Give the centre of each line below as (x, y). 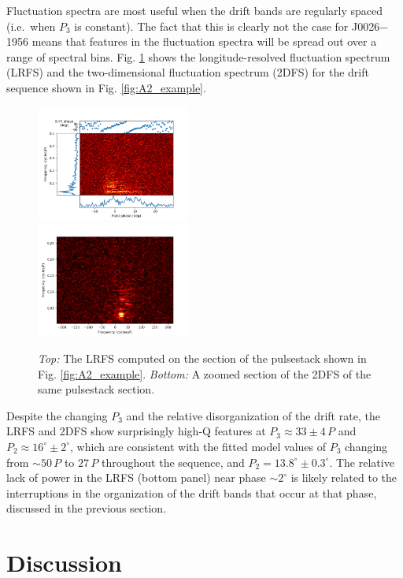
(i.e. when (31, 26)
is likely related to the (344, 477)
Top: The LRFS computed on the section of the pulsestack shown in (202, 358)
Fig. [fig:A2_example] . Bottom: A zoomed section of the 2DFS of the (205, 373)
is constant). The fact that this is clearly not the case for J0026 (227, 26)
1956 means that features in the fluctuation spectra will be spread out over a (192, 41)
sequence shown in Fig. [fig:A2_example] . (106, 87)
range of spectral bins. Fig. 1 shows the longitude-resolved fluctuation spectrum (198, 56)
